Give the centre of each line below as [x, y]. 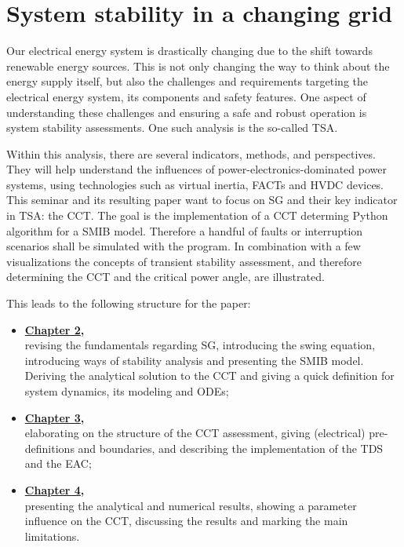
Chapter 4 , [55, 489]
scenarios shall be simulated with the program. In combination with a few [184, 246]
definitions [49, 448]
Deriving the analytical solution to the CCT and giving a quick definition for [209, 376]
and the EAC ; [58, 463]
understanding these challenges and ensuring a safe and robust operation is [187, 112]
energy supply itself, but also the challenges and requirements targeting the [187, 81]
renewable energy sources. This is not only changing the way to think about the [198, 66]
